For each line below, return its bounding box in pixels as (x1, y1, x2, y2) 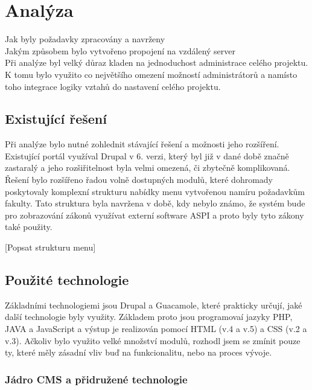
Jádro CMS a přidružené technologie (5, 371, 188, 386)
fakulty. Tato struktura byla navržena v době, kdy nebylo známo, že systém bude (5, 197, 305, 209)
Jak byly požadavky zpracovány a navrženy (5, 33, 165, 45)
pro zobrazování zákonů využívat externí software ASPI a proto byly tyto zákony (5, 208, 304, 221)
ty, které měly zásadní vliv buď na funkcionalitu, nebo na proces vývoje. (5, 346, 272, 359)
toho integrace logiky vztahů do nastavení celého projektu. (5, 80, 221, 92)
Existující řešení (5, 109, 107, 128)
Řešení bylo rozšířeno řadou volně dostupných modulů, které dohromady (5, 173, 273, 186)
